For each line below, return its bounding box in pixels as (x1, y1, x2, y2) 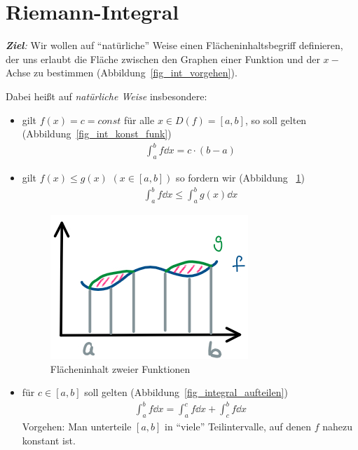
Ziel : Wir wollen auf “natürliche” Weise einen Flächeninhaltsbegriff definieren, (6, 38, 343, 53)
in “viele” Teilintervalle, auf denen (165, 419, 311, 434)
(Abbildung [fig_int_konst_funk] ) (22, 126, 172, 141)
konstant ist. (22, 432, 76, 447)
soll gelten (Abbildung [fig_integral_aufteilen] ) (84, 385, 288, 400)
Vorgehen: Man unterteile (22, 419, 132, 434)
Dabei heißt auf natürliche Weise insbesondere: (6, 88, 207, 103)
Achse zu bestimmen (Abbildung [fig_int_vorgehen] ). (6, 65, 237, 80)
